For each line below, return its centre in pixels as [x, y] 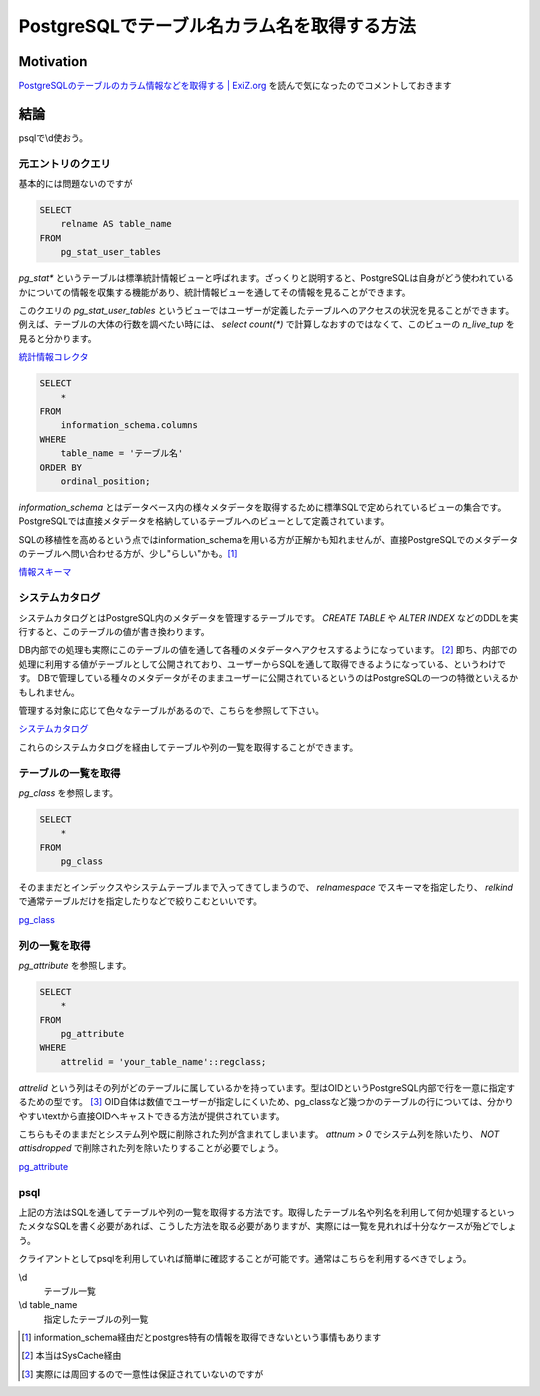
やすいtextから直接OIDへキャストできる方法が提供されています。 [151, 1116]
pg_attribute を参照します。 [75, 965]
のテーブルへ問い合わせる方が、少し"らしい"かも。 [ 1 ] [128, 554]
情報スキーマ [45, 572]
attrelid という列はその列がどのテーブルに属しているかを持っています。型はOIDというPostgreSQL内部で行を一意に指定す [266, 1087]
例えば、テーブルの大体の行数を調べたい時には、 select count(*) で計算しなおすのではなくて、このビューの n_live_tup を [266, 324]
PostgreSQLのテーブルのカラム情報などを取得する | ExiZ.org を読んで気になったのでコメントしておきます [235, 86]
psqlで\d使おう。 [53, 137]
